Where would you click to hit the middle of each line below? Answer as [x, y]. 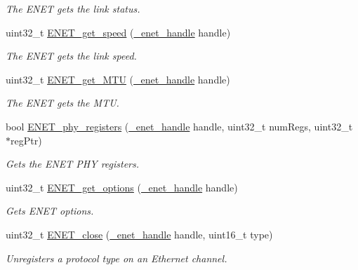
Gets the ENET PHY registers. [73, 164]
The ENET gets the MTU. [62, 103]
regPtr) [26, 140]
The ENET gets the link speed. [71, 56]
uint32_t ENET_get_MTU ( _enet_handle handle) [118, 79]
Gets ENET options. [50, 211]
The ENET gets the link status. [73, 8]
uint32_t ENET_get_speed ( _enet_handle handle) [118, 32]
